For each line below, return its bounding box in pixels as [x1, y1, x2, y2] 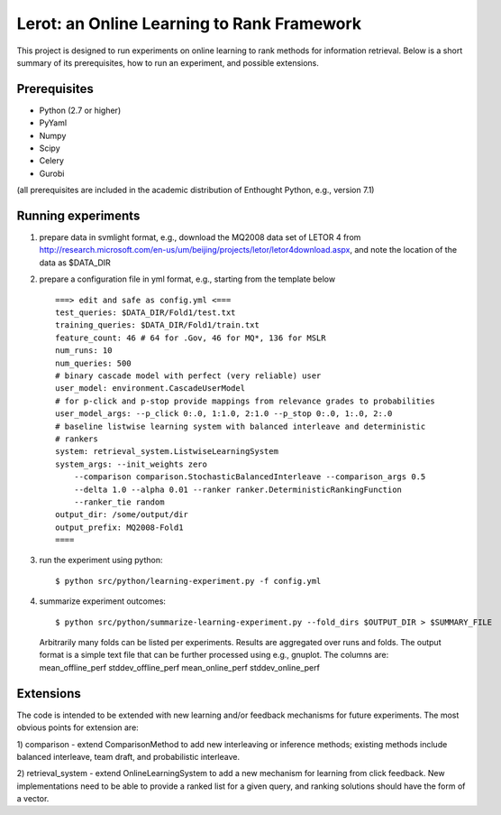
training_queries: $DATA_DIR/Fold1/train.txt [55, 320, 260, 330]
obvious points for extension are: [16, 722, 139, 733]
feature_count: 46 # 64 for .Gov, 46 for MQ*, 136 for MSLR [55, 332, 326, 343]
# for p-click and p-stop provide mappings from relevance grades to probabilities [55, 395, 436, 406]
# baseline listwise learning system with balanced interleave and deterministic [55, 421, 426, 431]
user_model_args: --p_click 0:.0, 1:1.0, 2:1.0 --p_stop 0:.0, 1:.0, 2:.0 [55, 409, 393, 419]
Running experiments [16, 208, 141, 223]
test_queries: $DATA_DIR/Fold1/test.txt [55, 308, 236, 318]
